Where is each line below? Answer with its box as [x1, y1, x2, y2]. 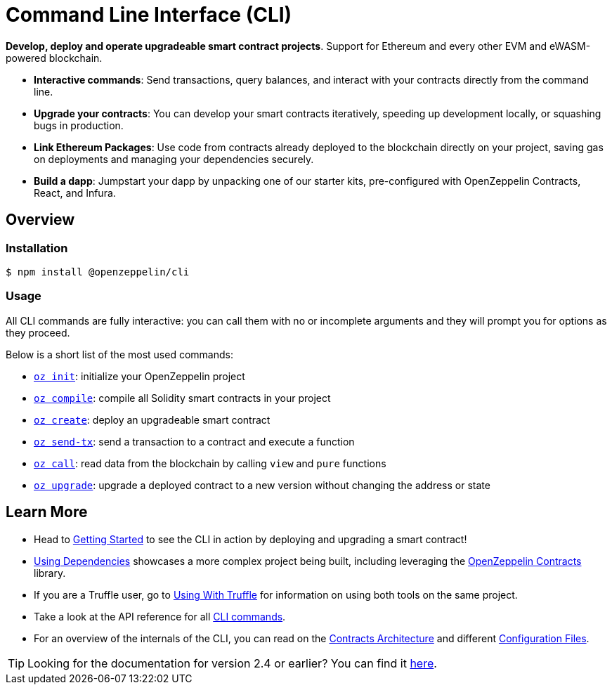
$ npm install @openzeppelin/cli [6, 266, 190, 278]
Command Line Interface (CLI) [6, 3, 292, 27]
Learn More [6, 503, 88, 521]
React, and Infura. [34, 186, 116, 199]
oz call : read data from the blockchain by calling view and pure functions [34, 457, 386, 469]
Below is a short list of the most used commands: [6, 348, 233, 360]
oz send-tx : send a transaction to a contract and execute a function [34, 435, 355, 448]
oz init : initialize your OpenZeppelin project [34, 370, 245, 382]
